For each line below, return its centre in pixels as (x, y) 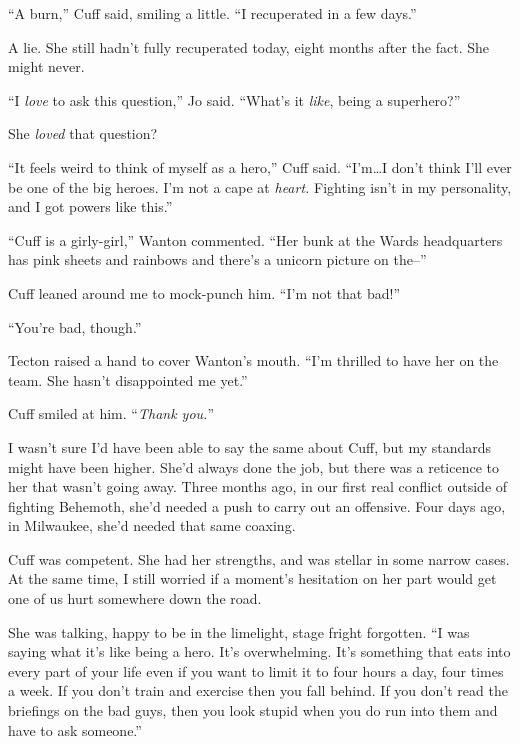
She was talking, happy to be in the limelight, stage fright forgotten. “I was (239, 631)
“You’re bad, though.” (75, 326)
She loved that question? (83, 133)
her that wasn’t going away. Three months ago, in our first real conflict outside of (258, 486)
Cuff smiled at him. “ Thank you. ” (111, 413)
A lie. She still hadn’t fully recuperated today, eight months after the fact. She (248, 46)
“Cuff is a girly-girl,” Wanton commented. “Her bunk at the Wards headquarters (255, 239)
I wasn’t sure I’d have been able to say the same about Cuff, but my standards (250, 446)
